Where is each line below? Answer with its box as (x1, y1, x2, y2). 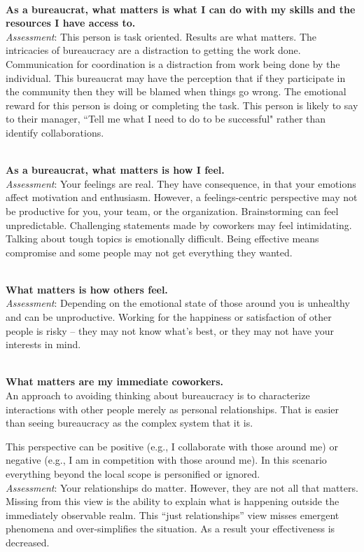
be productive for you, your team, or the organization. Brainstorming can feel (6, 203, 339, 218)
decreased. (6, 534, 50, 549)
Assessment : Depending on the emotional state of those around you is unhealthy (6, 296, 350, 310)
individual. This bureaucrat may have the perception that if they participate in (6, 70, 346, 85)
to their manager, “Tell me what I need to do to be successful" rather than (6, 111, 326, 126)
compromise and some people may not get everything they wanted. (6, 244, 293, 259)
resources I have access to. (6, 15, 136, 30)
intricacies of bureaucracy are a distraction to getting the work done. (6, 43, 301, 57)
